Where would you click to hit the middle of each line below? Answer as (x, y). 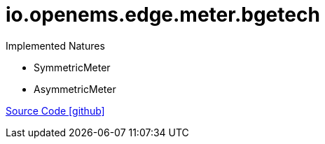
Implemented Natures (55, 45)
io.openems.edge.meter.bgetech (163, 15)
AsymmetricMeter (75, 89)
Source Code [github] (55, 110)
